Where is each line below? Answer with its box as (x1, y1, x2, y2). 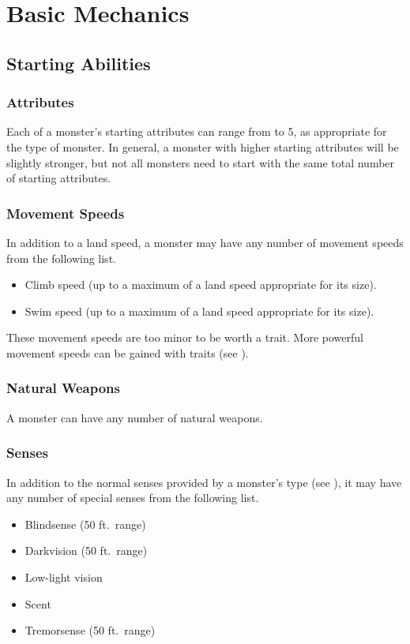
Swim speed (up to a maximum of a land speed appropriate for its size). (24, 302, 374, 319)
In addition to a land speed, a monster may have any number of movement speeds (6, 234, 404, 250)
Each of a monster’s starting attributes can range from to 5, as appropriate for (6, 123, 387, 140)
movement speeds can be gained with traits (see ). (6, 344, 249, 361)
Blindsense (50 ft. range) (24, 515, 146, 532)
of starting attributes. (6, 170, 111, 186)
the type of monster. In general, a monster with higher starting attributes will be (6, 138, 399, 155)
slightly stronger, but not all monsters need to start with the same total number (6, 154, 395, 170)
